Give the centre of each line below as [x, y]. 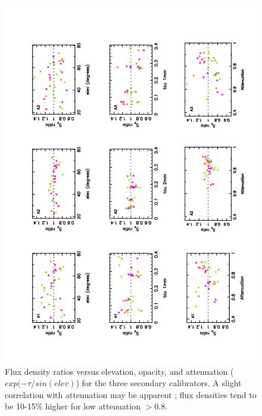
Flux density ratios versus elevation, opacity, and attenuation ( [119, 371]
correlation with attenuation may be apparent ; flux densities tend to [131, 394]
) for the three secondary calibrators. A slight [159, 383]
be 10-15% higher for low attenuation [73, 406]
